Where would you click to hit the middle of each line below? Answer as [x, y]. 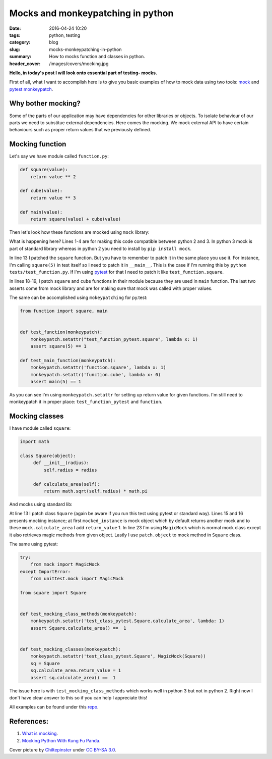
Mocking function [38, 144]
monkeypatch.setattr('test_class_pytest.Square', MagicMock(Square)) [118, 656]
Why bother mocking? [45, 104]
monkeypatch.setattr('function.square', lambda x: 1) [98, 368]
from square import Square [53, 593]
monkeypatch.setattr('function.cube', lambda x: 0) [96, 374]
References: [29, 721]
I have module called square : [40, 428]
